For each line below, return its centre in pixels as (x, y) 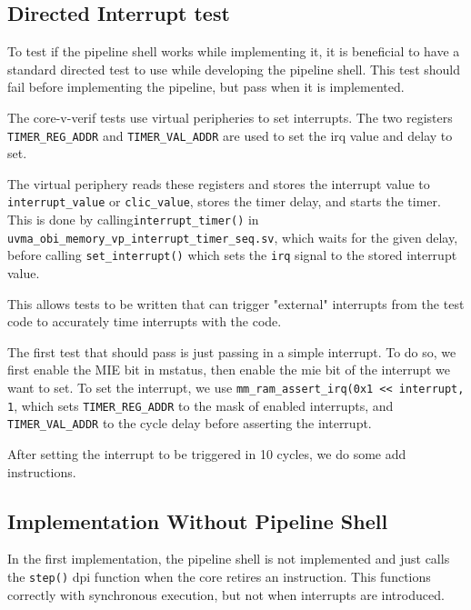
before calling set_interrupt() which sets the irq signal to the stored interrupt (232, 255)
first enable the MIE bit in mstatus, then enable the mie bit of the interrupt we (229, 370)
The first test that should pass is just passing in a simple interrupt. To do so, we (232, 351)
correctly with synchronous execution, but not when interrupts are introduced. (226, 594)
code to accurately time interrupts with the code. (145, 321)
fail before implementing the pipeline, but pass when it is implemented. (206, 87)
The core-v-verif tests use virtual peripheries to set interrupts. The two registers (230, 117)
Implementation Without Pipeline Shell (198, 520)
